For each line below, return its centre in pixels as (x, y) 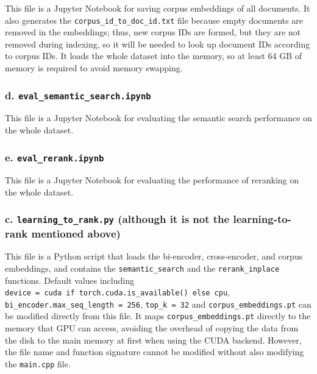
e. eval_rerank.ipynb (55, 157)
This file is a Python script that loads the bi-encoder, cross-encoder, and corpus (154, 256)
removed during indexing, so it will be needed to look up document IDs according (158, 44)
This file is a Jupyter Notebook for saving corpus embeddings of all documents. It (158, 8)
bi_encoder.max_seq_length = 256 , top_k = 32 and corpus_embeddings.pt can (158, 304)
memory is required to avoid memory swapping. (94, 68)
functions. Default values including (69, 280)
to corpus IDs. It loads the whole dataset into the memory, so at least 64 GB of (154, 56)
